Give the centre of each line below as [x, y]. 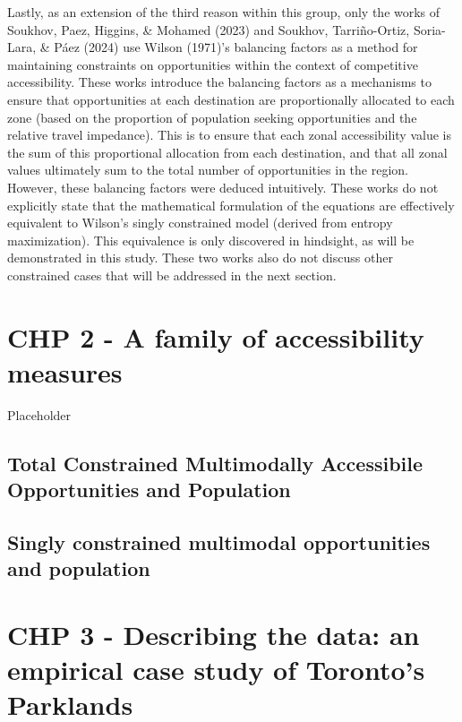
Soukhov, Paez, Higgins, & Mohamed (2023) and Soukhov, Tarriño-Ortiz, [209, 29]
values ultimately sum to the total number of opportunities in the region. [208, 170]
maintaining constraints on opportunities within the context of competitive [213, 64]
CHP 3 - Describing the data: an [214, 634]
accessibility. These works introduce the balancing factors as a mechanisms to [219, 82]
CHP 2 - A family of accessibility [216, 336]
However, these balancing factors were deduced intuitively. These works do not [223, 187]
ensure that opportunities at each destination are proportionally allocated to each [231, 99]
